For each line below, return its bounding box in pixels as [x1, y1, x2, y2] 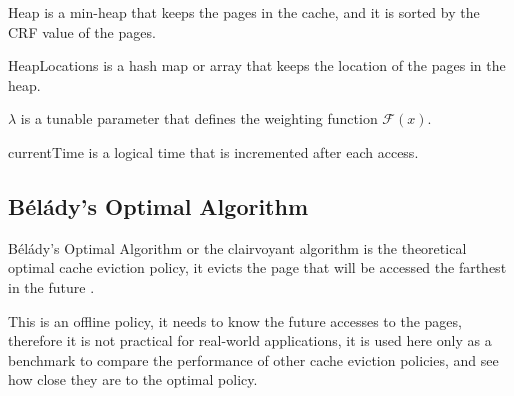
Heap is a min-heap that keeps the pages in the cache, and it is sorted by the [8, 2, 480, 22]
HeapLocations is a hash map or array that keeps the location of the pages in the [8, 55, 506, 76]
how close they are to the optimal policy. [8, 369, 258, 390]
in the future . [8, 276, 95, 297]
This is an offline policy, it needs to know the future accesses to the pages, [8, 310, 462, 331]
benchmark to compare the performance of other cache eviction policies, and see [8, 349, 499, 370]
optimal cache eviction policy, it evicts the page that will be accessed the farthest [8, 257, 507, 278]
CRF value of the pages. [8, 21, 156, 42]
